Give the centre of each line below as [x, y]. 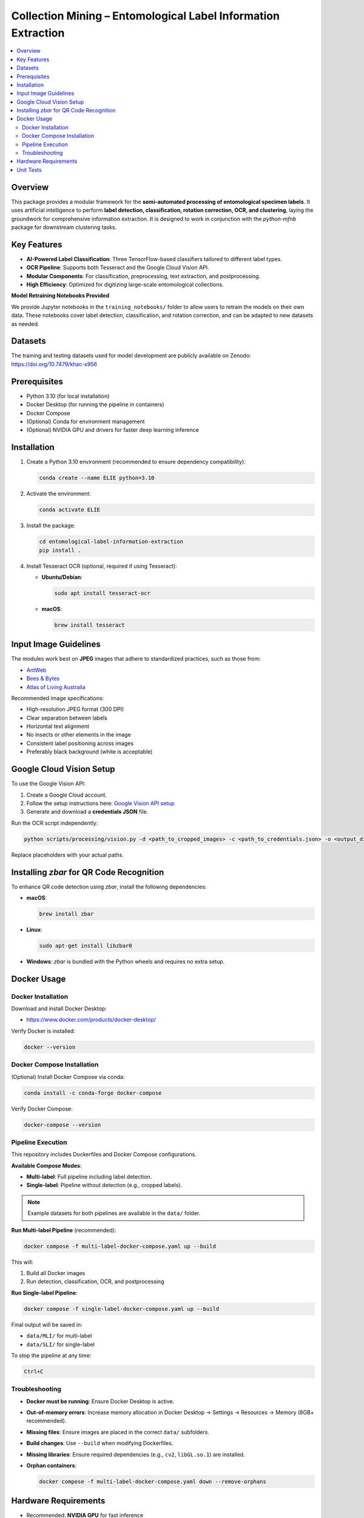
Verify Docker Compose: [42, 1109]
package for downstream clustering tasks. [64, 227]
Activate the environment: [59, 494]
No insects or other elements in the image [79, 735]
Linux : [34, 930]
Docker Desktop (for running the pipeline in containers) [95, 404]
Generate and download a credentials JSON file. [87, 812]
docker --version [50, 1047]
